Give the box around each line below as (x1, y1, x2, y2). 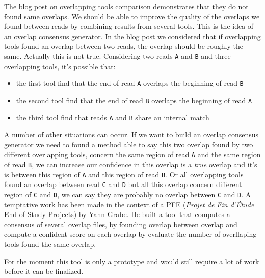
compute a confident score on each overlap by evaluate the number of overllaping (4, 229, 257, 239)
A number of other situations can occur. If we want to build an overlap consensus (4, 129, 259, 140)
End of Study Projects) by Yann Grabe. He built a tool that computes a (4, 209, 230, 220)
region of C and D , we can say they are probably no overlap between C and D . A (4, 189, 251, 199)
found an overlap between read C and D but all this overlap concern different (4, 179, 242, 190)
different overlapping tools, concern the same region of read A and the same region (4, 149, 261, 160)
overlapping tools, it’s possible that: (4, 60, 116, 71)
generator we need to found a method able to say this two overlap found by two (4, 139, 253, 149)
